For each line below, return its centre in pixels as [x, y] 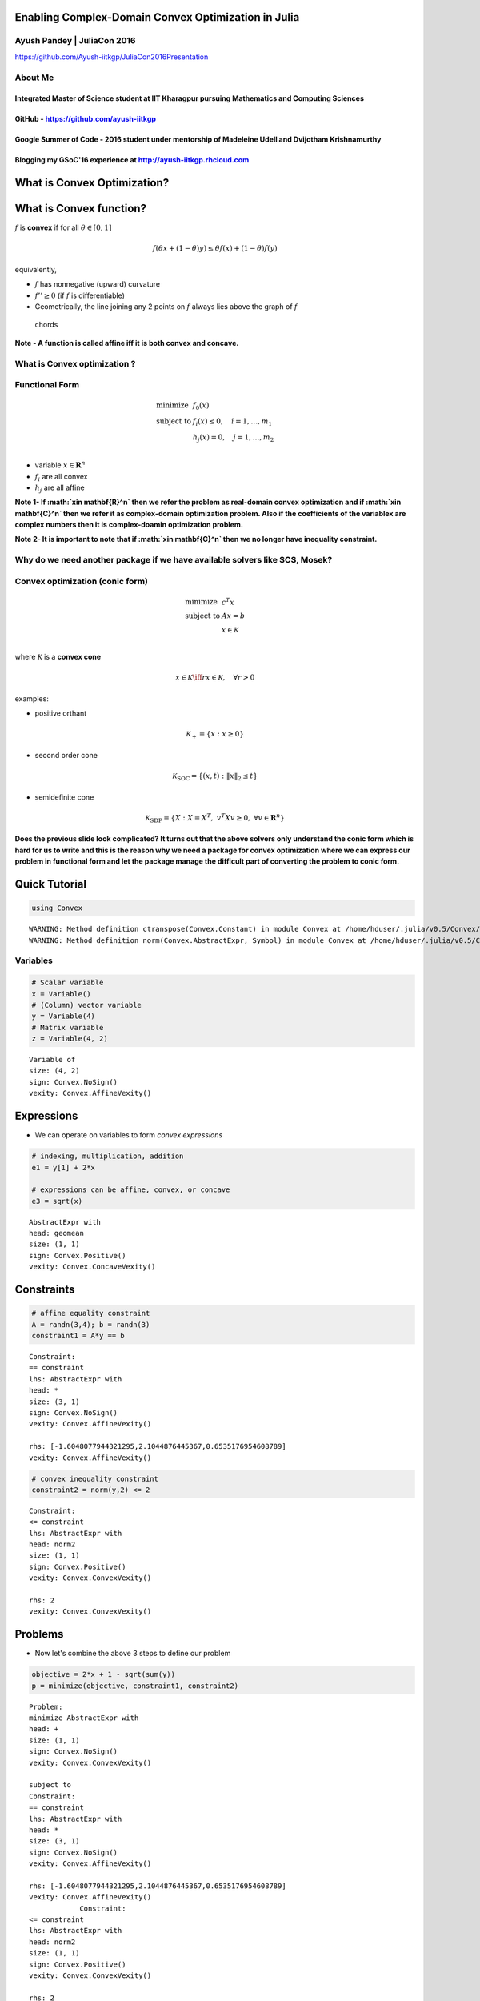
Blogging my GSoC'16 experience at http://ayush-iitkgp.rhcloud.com [132, 160]
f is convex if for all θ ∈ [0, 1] [63, 227]
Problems [39, 1634]
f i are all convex [61, 477]
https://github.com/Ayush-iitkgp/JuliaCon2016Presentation [112, 57]
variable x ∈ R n [60, 465]
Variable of [52, 1060]
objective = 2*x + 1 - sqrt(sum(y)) [104, 1674]
